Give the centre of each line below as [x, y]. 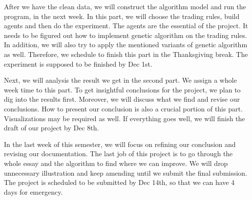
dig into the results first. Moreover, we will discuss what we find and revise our [122, 99]
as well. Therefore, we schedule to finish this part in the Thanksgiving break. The [126, 54]
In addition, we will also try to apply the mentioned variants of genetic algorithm [126, 45]
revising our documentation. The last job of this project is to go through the [118, 154]
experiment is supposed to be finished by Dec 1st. [78, 64]
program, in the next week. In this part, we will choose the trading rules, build [122, 16]
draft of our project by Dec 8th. [52, 128]
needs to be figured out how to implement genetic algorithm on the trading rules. [126, 35]
